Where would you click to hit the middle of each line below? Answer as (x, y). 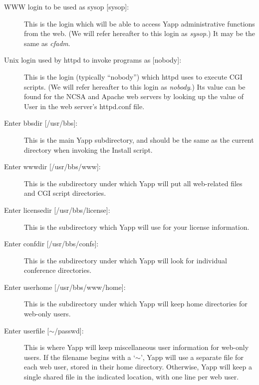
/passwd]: (69, 330)
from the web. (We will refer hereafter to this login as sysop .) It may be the (140, 33)
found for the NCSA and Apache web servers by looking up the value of (134, 96)
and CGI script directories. (65, 193)
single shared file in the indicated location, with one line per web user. (131, 377)
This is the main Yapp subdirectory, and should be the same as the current (139, 139)
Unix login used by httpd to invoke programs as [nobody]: (93, 60)
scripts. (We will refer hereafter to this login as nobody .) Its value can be (135, 86)
